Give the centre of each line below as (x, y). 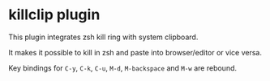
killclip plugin (54, 15)
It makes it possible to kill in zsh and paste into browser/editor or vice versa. (135, 52)
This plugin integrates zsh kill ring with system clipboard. (103, 37)
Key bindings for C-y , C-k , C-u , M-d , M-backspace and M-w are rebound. (123, 68)
